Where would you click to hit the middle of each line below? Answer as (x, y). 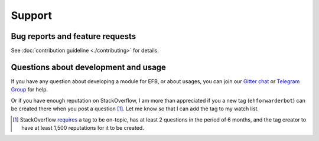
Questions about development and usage (89, 67)
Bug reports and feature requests (74, 36)
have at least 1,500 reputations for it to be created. (83, 127)
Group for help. (30, 90)
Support (32, 15)
